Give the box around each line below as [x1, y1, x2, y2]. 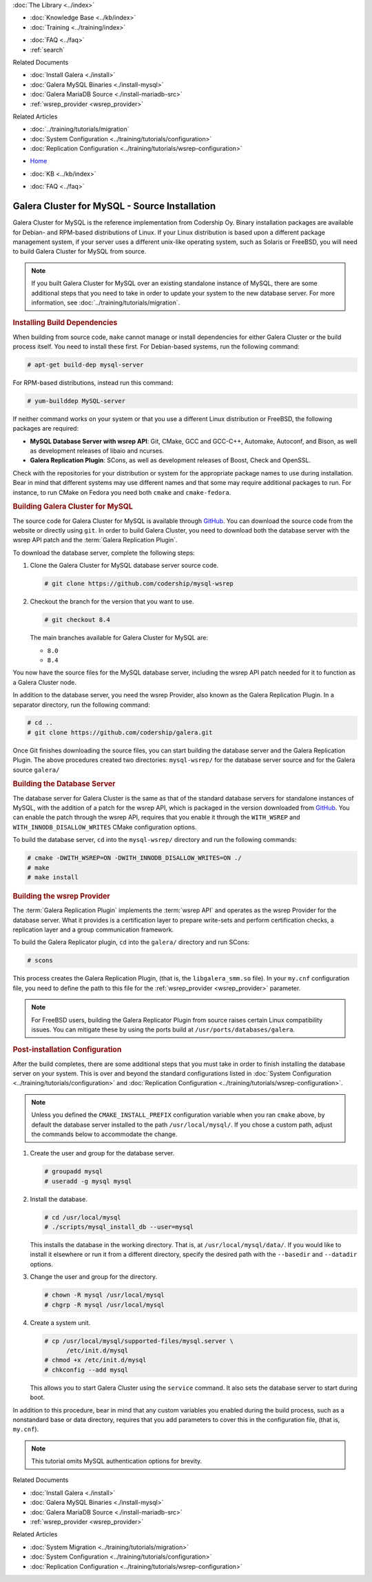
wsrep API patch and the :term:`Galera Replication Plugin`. [12, 536, 178, 544]
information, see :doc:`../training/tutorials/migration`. [31, 298, 180, 307]
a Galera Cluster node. [12, 678, 77, 686]
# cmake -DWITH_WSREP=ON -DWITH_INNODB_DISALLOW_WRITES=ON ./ [27, 854, 242, 862]
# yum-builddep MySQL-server [27, 397, 126, 404]
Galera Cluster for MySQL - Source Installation [12, 201, 216, 212]
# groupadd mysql [44, 1168, 103, 1175]
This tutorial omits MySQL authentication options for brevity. [31, 1457, 203, 1466]
